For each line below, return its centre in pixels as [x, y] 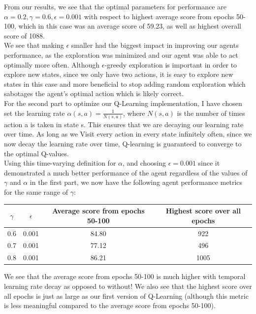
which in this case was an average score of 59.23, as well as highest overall [130, 26]
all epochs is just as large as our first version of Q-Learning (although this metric [126, 296]
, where [134, 113]
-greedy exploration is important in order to [171, 64]
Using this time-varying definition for [60, 163]
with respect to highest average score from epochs [159, 16]
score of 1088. [24, 35]
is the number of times [211, 113]
